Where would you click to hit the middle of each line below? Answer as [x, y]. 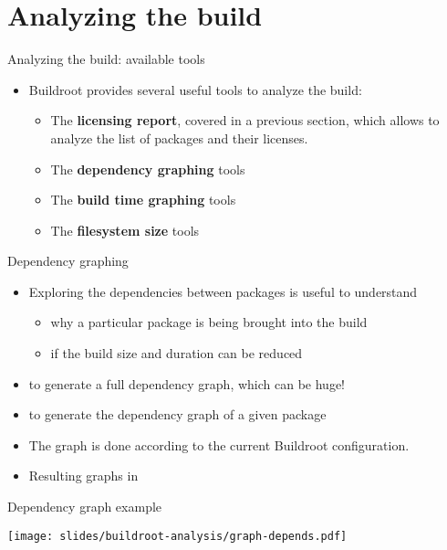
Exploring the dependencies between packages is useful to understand [223, 291]
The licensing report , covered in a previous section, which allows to [245, 120]
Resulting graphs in [83, 476]
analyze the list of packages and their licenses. [179, 137]
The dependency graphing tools [148, 169]
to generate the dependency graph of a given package [177, 414]
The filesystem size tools [125, 230]
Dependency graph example [85, 507]
